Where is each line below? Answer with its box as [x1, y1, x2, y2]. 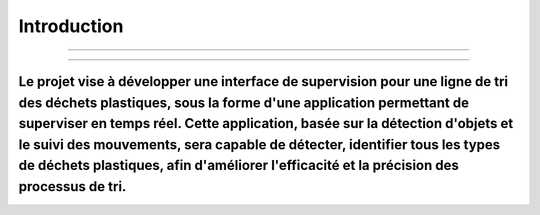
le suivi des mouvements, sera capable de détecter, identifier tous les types [18, 136, 501, 153]
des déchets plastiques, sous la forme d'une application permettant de [18, 94, 470, 111]
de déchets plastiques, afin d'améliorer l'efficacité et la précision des [18, 157, 460, 174]
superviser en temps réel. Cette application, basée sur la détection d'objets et [18, 115, 514, 132]
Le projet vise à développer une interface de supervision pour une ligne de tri [18, 73, 509, 90]
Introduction [18, 15, 124, 37]
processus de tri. [18, 178, 127, 195]
